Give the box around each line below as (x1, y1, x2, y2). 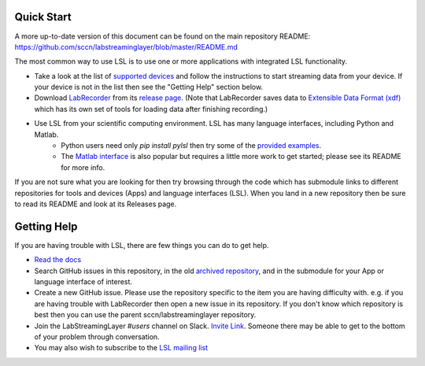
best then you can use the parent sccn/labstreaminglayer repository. (34, 310, 257, 320)
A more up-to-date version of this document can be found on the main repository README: (14, 31, 311, 41)
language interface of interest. (34, 277, 133, 287)
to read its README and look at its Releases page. (14, 199, 177, 209)
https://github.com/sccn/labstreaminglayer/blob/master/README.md (14, 42, 238, 51)
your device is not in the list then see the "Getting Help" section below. (34, 83, 264, 92)
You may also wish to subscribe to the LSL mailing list (34, 343, 209, 353)
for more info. (61, 162, 105, 172)
